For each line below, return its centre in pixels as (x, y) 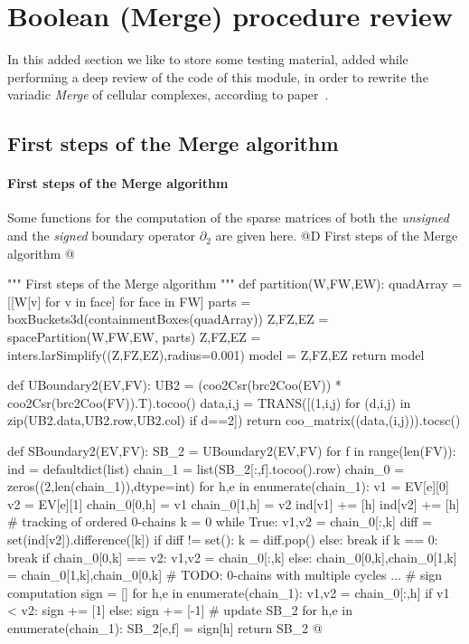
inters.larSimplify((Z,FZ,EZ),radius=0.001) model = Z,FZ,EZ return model (216, 354)
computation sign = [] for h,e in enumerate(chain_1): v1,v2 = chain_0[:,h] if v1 (229, 592)
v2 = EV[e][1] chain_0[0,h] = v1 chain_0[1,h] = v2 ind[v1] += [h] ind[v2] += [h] (234, 503)
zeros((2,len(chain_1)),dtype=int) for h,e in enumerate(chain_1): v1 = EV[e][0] (228, 486)
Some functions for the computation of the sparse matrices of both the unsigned (228, 218)
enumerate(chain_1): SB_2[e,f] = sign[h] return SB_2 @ (165, 627)
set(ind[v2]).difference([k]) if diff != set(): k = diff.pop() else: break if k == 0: (223, 539)
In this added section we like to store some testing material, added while (208, 59)
